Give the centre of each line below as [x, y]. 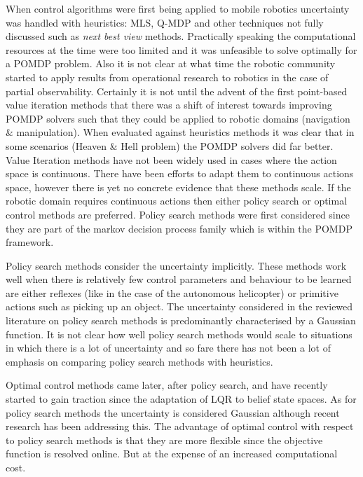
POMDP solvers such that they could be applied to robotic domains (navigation [178, 118]
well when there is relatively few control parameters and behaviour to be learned [179, 279]
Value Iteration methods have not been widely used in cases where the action [171, 159]
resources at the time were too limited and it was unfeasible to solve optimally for [181, 49]
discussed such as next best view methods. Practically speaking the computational [181, 36]
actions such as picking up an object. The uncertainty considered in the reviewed [179, 306]
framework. [30, 242]
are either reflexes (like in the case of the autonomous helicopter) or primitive [172, 292]
